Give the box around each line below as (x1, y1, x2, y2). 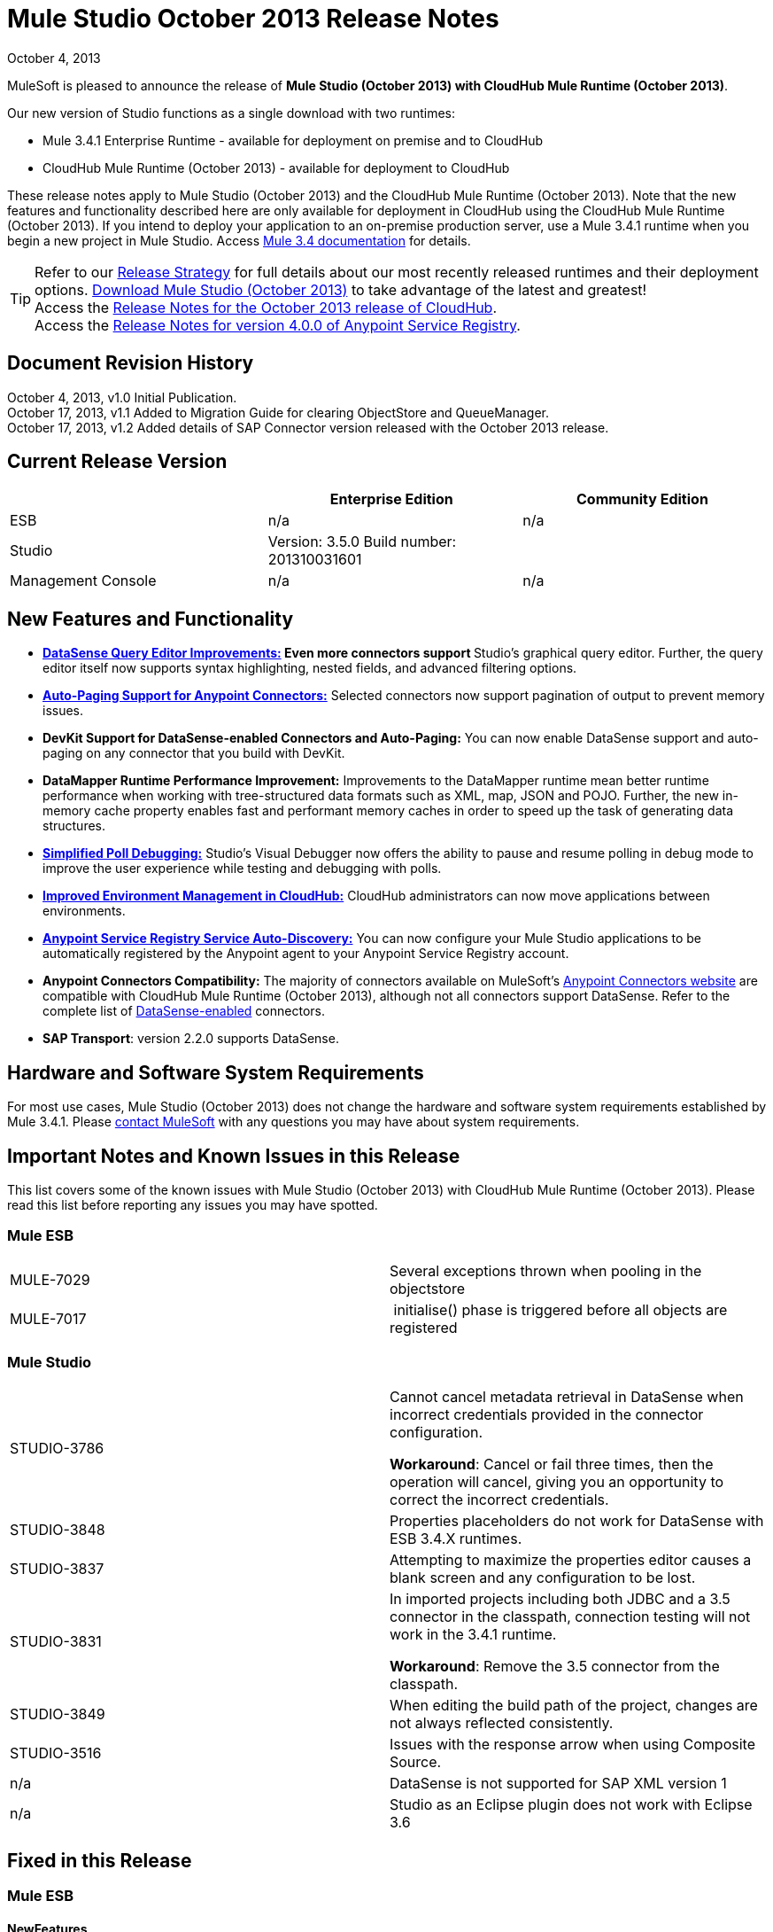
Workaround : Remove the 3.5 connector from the (390, 1657, 720, 1676)
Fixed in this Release (7, 1849, 192, 1872)
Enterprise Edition (329, 490, 453, 509)
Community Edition (576, 490, 708, 509)
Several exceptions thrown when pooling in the (390, 1261, 702, 1280)
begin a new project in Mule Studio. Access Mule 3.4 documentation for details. (7, 232, 471, 248)
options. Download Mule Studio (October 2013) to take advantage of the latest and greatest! (35, 280, 647, 299)
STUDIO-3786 (10, 1439, 104, 1458)
